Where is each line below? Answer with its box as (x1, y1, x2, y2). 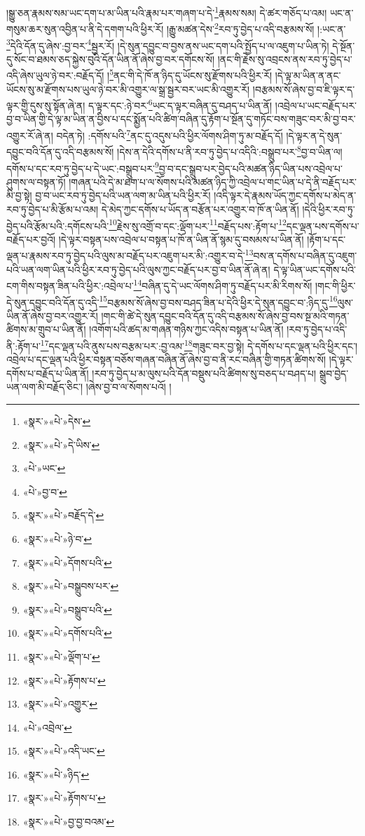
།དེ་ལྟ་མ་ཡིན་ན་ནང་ (275, 68, 341, 82)
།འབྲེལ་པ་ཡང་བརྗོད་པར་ (275, 97, 357, 112)
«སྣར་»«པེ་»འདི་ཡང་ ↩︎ (22, 743, 105, 758)
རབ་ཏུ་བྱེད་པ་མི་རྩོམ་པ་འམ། (6, 201, 99, 216)
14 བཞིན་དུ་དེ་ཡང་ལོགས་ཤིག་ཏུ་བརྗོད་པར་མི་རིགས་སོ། (133, 276, 312, 292)
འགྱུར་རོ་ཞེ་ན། (6, 128, 53, 142)
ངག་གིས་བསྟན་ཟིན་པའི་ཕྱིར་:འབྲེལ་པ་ (6, 278, 134, 292)
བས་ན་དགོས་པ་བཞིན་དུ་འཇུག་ (253, 248, 357, 263)
